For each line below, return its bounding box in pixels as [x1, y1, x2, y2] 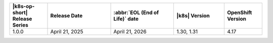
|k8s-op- [12, 3, 35, 9]
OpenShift [226, 9, 252, 16]
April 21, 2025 [50, 28, 83, 35]
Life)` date [113, 15, 139, 22]
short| [12, 9, 28, 16]
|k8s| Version [176, 12, 210, 19]
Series [12, 21, 29, 28]
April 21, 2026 [113, 28, 147, 35]
